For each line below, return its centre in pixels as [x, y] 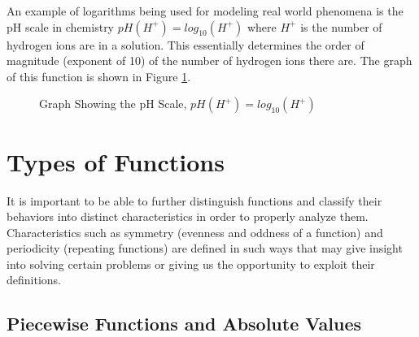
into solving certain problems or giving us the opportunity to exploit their [191, 264]
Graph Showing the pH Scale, [113, 104]
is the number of [341, 26]
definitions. [34, 280]
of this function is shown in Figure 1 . [99, 76]
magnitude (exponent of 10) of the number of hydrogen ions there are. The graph [209, 60]
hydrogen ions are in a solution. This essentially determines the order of [185, 44]
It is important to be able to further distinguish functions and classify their [194, 200]
